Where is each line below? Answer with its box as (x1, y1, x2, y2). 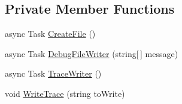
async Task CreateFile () (5, 27, 96, 40)
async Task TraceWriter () (5, 67, 102, 80)
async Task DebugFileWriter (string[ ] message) (5, 47, 178, 59)
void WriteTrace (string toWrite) (5, 87, 125, 99)
